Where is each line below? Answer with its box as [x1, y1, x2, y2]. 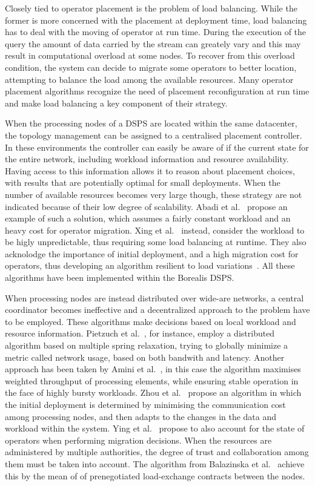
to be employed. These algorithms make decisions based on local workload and [5, 315, 296, 327]
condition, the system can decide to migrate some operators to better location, [5, 61, 297, 73]
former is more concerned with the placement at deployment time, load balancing [5, 13, 307, 26]
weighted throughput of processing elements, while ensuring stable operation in [5, 374, 299, 387]
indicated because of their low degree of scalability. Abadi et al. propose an [5, 200, 288, 212]
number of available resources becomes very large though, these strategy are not [5, 188, 302, 200]
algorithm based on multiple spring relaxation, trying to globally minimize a [5, 339, 288, 352]
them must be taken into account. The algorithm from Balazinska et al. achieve [5, 457, 305, 470]
